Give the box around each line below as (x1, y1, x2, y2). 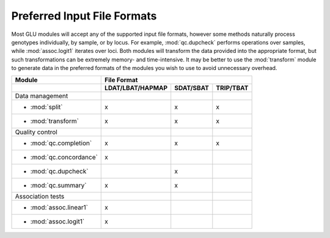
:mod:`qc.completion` (30, 139, 92, 147)
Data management (15, 91, 68, 100)
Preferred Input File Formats (11, 9, 157, 23)
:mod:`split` (30, 102, 63, 111)
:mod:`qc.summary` (30, 181, 87, 189)
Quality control (15, 128, 57, 136)
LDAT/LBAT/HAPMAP (105, 83, 168, 92)
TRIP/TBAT (216, 83, 249, 92)
